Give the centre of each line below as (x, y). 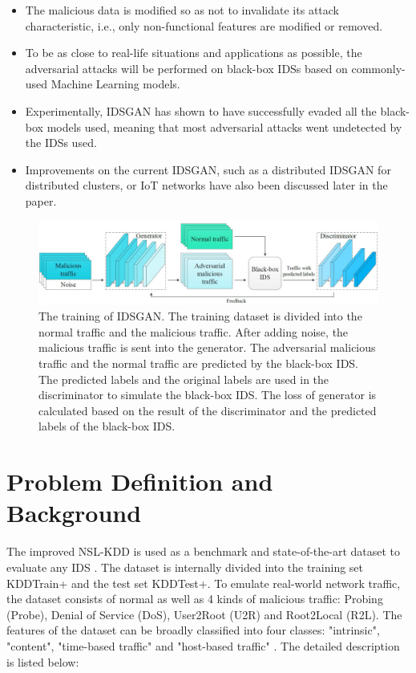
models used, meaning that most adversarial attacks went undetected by (224, 126)
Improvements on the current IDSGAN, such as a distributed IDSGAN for (208, 169)
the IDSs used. (61, 143)
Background (74, 513)
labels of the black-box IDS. (107, 426)
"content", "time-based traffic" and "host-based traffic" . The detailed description (203, 645)
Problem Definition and (140, 481)
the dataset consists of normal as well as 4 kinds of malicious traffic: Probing (195, 599)
